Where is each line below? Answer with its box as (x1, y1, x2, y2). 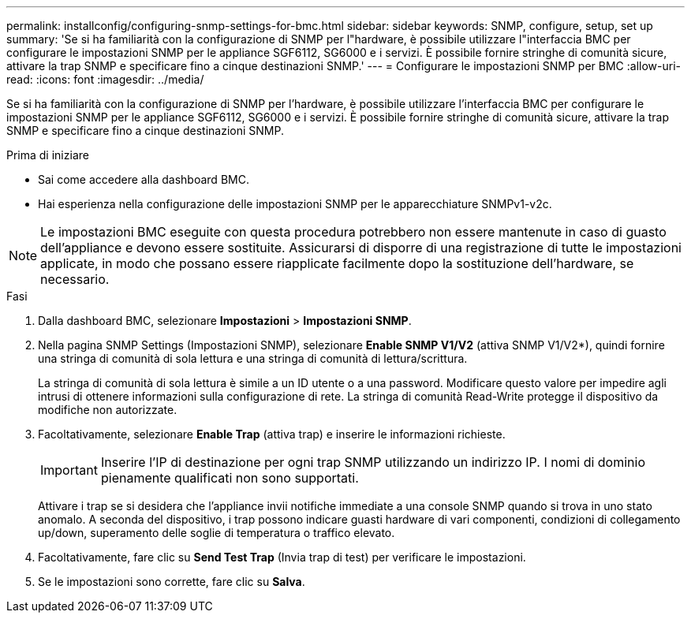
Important (40, 462, 98, 478)
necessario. (40, 271, 110, 287)
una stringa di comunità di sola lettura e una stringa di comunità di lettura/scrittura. (38, 352, 468, 365)
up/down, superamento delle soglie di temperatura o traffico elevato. (38, 526, 395, 539)
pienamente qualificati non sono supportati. (100, 470, 359, 486)
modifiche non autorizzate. (38, 403, 177, 416)
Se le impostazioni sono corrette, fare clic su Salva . (38, 575, 305, 588)
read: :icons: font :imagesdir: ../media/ (6, 73, 204, 86)
